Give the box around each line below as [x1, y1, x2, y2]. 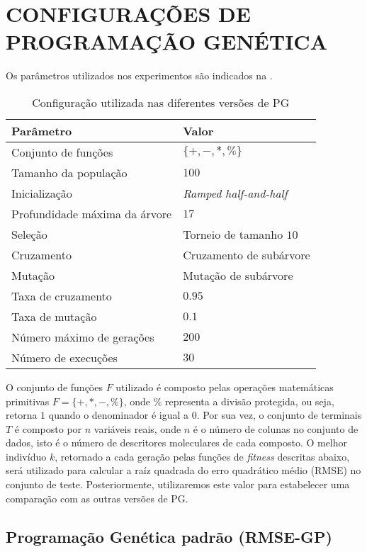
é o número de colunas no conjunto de [193, 421, 358, 436]
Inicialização [11, 184, 72, 201]
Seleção [11, 225, 47, 242]
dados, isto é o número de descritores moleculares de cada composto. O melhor [6, 435, 348, 450]
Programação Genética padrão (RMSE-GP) [6, 525, 332, 547]
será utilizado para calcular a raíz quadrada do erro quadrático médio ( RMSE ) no [6, 463, 361, 478]
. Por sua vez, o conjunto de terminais [196, 407, 362, 422]
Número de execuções [11, 349, 118, 366]
